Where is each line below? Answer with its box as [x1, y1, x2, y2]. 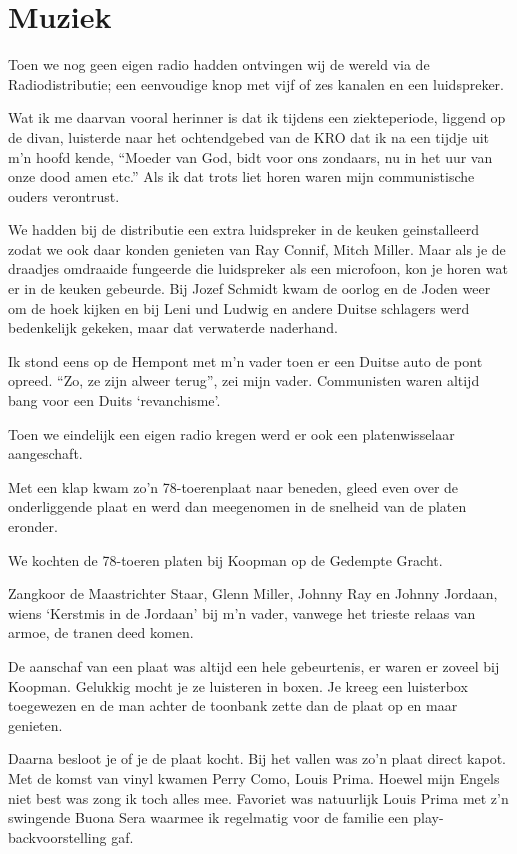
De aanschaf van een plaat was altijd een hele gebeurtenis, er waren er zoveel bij [8, 655, 500, 676]
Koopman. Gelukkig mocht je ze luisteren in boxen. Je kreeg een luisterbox [8, 675, 468, 696]
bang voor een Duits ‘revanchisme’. [8, 390, 221, 411]
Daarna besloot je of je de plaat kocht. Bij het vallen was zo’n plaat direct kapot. [8, 748, 507, 769]
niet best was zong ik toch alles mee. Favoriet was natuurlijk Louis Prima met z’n [8, 787, 509, 808]
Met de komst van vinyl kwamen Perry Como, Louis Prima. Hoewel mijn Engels [8, 767, 500, 788]
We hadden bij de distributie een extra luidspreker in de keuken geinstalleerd [8, 219, 480, 240]
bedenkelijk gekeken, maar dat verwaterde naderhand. [8, 317, 338, 338]
